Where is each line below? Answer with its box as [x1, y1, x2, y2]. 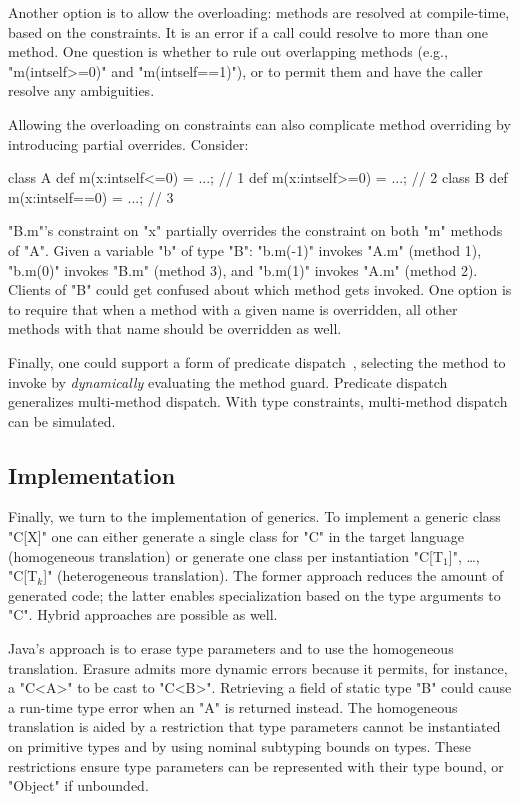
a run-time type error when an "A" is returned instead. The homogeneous [8, 696, 458, 717]
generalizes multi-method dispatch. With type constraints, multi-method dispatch [8, 391, 508, 412]
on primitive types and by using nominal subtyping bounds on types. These [8, 736, 471, 757]
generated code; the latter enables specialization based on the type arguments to [8, 584, 501, 605]
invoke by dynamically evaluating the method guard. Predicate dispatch [8, 371, 448, 392]
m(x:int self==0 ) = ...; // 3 [8, 186, 174, 207]
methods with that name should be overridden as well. [8, 318, 342, 339]
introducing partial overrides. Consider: [8, 133, 249, 154]
